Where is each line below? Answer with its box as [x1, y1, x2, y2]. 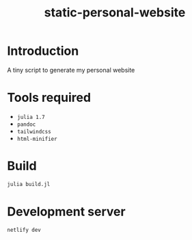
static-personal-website [44, 5, 186, 21]
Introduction [7, 43, 79, 59]
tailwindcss [16, 128, 51, 135]
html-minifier [16, 135, 57, 142]
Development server [7, 204, 126, 219]
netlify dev [7, 226, 41, 233]
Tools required [7, 90, 91, 105]
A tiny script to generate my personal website [7, 66, 135, 74]
